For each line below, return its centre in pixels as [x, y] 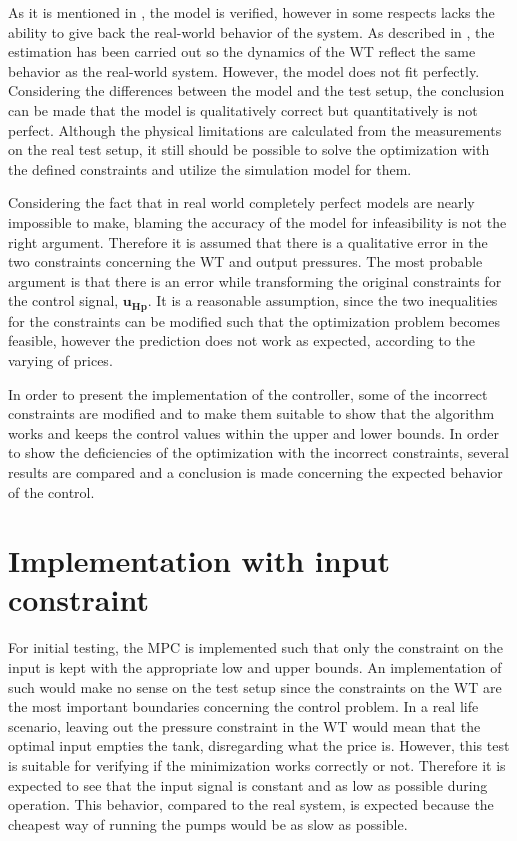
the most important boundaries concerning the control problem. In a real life [243, 706]
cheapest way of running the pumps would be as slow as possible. [208, 823]
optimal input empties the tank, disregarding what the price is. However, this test [259, 745]
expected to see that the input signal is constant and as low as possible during [248, 784]
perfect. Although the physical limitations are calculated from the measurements [255, 129]
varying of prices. [60, 359]
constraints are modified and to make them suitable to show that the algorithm [251, 413]
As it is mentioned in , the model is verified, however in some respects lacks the [251, 12]
